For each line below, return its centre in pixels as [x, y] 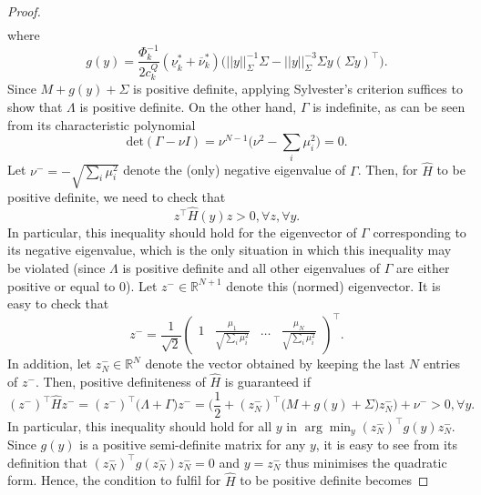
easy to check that [58, 303]
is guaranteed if [267, 382]
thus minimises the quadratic [366, 462]
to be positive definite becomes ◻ [334, 480]
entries [441, 364]
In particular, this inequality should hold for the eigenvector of [182, 232]
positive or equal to [61, 285]
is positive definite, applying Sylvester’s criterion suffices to [298, 89]
